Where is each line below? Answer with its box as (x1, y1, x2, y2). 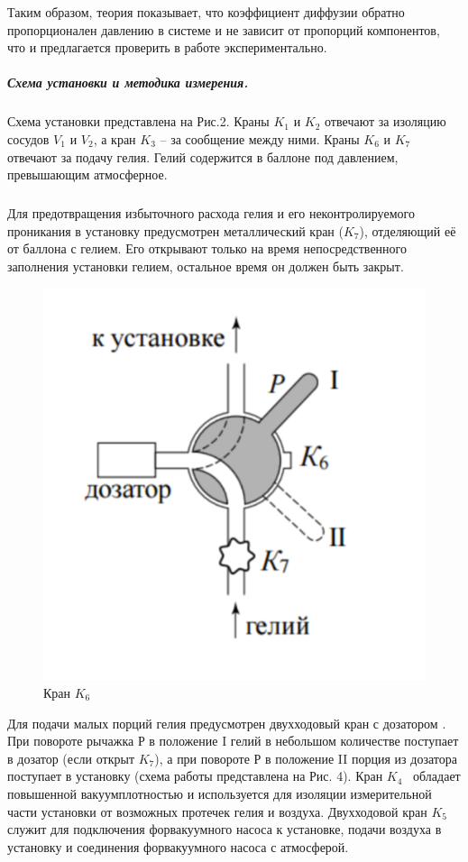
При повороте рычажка (7, 731, 134, 750)
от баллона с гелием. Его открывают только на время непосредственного (7, 239, 407, 258)
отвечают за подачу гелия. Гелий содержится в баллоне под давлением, (7, 147, 399, 166)
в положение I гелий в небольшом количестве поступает (149, 731, 459, 750)
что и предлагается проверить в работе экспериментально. (7, 38, 327, 57)
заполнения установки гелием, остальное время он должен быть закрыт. (7, 256, 404, 275)
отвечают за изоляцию (325, 112, 446, 131)
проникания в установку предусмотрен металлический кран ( (7, 221, 344, 240)
